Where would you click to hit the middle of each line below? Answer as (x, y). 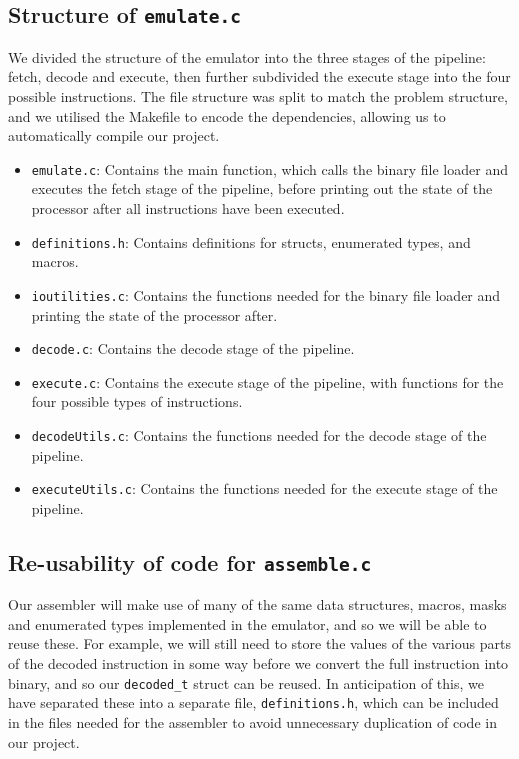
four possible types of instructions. (137, 401)
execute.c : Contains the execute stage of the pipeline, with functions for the (267, 381)
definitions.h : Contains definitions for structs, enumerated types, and (251, 241)
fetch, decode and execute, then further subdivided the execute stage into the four (259, 76)
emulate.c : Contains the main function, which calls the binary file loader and (269, 168)
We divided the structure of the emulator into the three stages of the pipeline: (247, 56)
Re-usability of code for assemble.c (190, 561)
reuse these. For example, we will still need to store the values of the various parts (259, 643)
